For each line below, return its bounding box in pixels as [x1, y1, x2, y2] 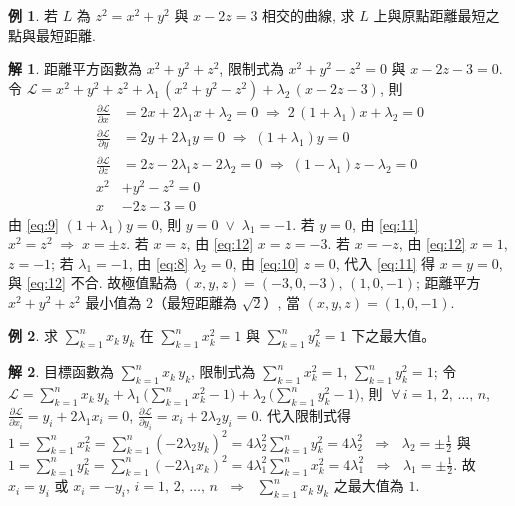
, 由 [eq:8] [128, 252, 189, 273]
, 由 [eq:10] [232, 252, 299, 273]
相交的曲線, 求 [262, 5, 355, 25]
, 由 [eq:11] [351, 213, 419, 234]
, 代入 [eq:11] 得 [335, 252, 435, 273]
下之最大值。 [351, 325, 436, 346]
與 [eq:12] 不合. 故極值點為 [8, 272, 178, 293]
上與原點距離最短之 [373, 5, 500, 25]
